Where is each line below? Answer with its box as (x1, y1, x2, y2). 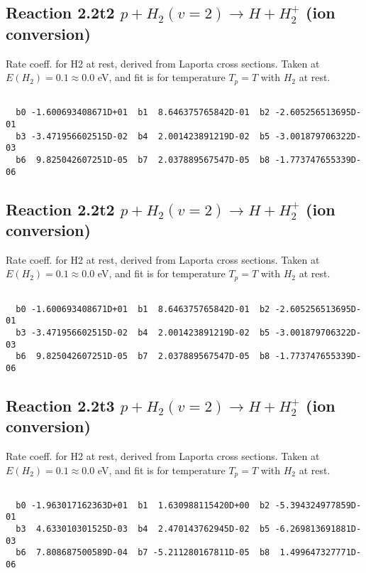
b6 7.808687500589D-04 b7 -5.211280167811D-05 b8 (16, 547, 270, 558)
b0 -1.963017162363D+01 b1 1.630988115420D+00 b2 (16, 500, 270, 510)
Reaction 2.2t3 (6, 394, 115, 416)
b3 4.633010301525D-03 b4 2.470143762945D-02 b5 (16, 524, 270, 535)
